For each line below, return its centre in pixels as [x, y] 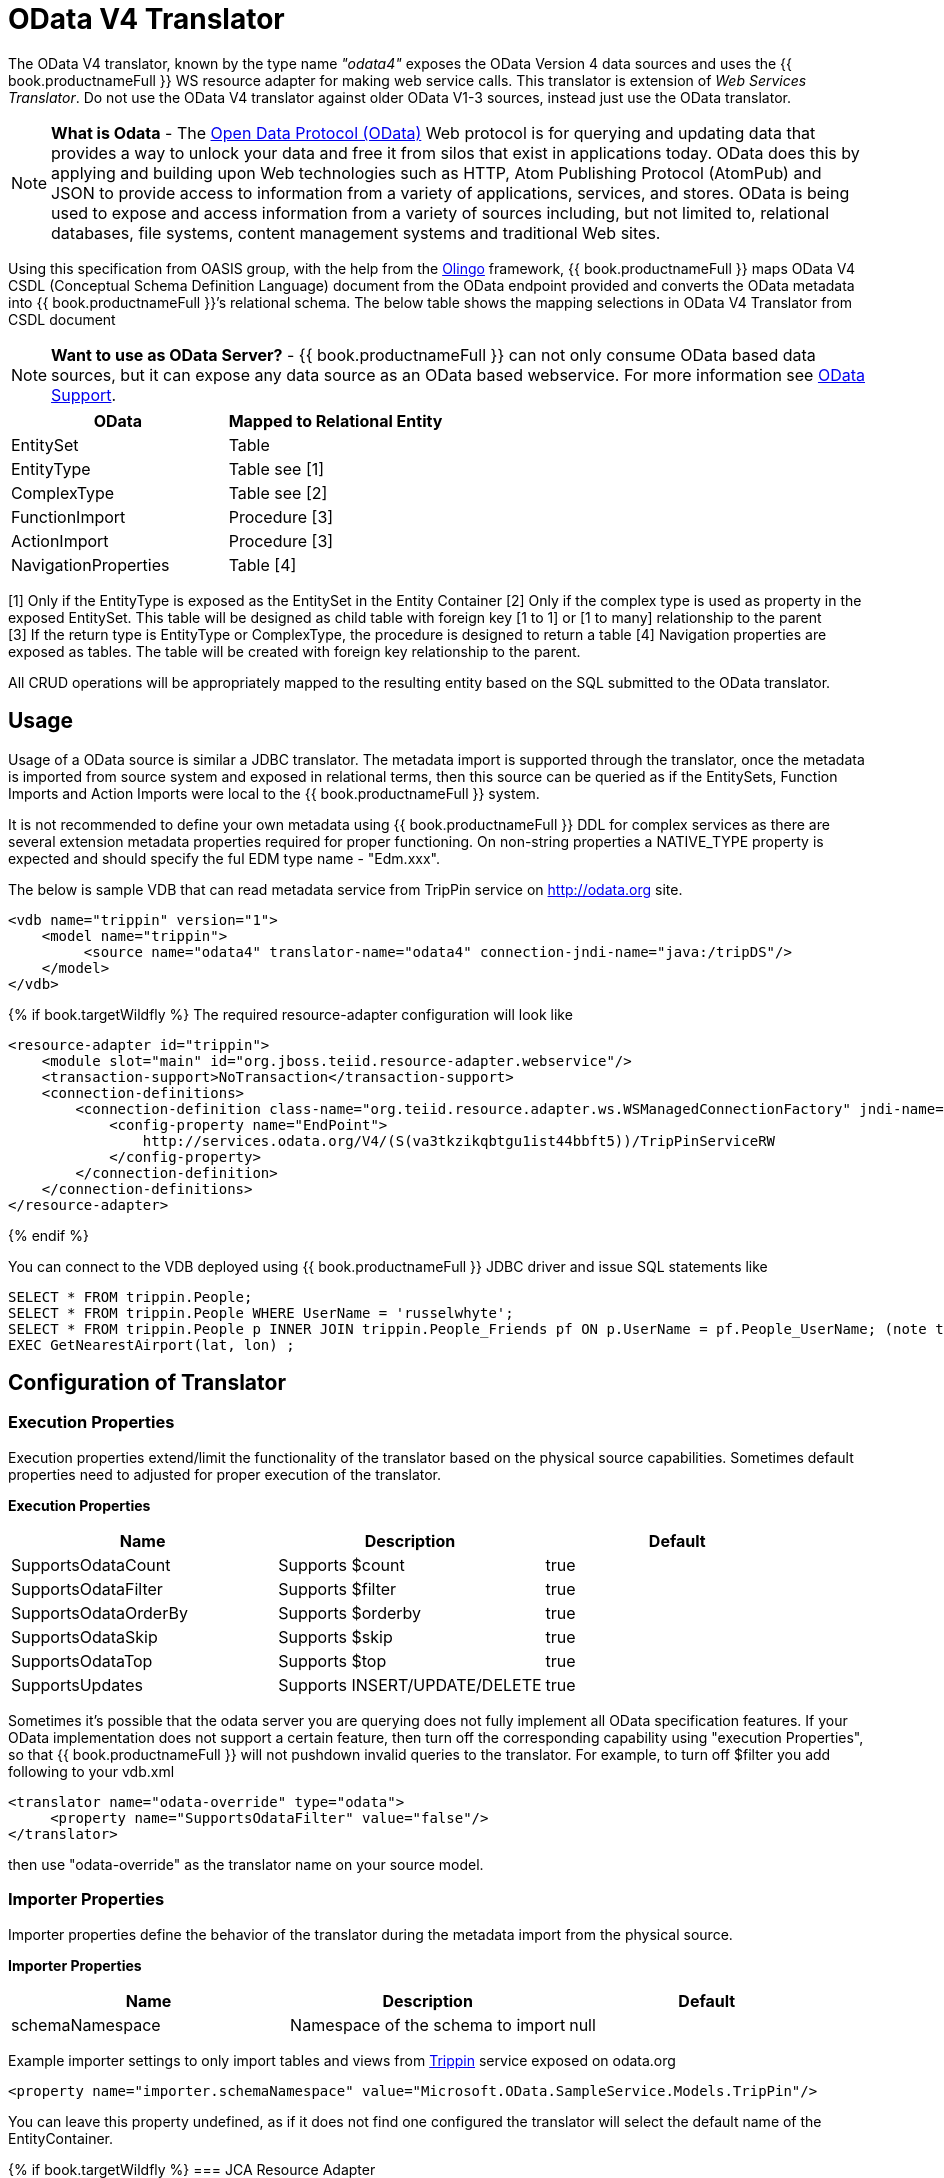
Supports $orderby [349, 1612]
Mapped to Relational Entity [335, 420]
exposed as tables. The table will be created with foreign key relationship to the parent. [294, 651]
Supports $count [341, 1564]
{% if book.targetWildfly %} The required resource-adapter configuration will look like [290, 1014]
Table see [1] [276, 468]
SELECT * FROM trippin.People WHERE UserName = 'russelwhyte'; [261, 1312]
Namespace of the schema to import [428, 2024]
